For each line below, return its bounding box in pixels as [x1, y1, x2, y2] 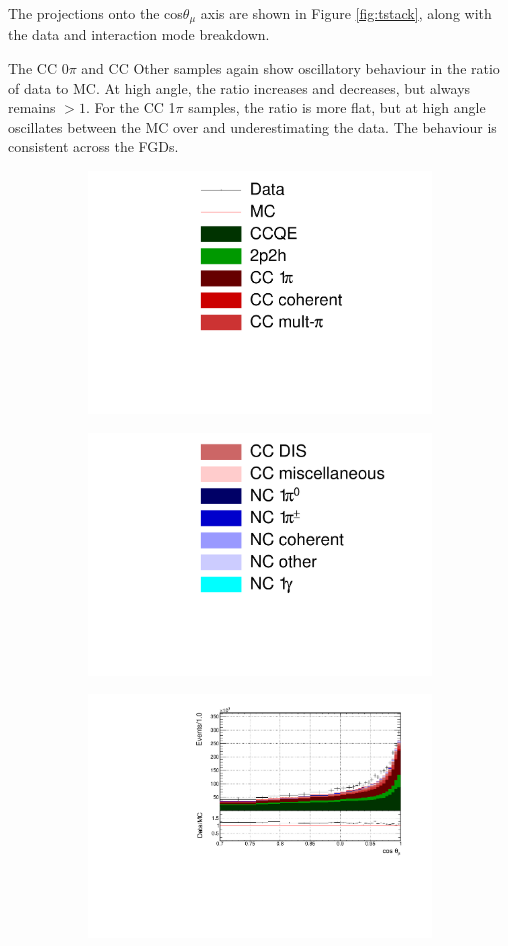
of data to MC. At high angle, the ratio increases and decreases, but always [8, 77, 471, 98]
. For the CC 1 [85, 97, 176, 118]
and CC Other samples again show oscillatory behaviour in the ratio [81, 58, 500, 79]
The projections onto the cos [8, 3, 183, 23]
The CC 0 [8, 58, 69, 79]
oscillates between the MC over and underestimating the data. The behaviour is [8, 116, 497, 137]
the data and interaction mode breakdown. [8, 24, 270, 45]
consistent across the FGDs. [8, 136, 179, 157]
